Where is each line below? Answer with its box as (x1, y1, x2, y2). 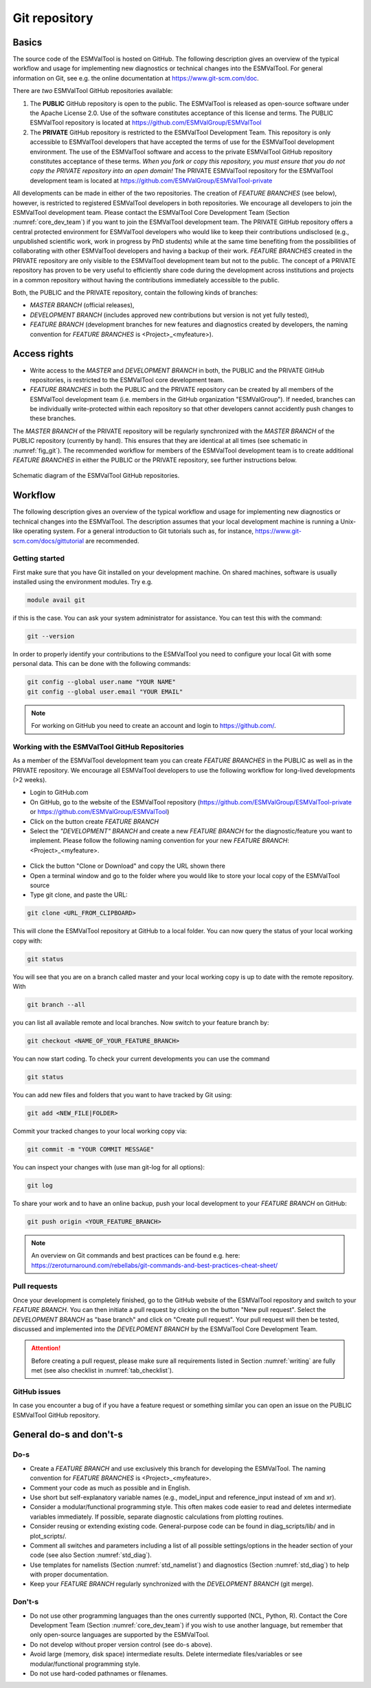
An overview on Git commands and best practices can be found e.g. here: (31, 1251, 240, 1260)
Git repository (12, 10, 93, 25)
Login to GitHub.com (30, 789, 89, 797)
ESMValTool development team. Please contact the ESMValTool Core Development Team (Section (12, 208, 290, 216)
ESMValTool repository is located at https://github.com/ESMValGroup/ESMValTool (30, 118, 262, 127)
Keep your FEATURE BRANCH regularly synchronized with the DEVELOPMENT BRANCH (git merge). (30, 1580, 314, 1588)
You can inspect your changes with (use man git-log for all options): (12, 1163, 205, 1171)
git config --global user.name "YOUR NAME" (27, 678, 177, 686)
